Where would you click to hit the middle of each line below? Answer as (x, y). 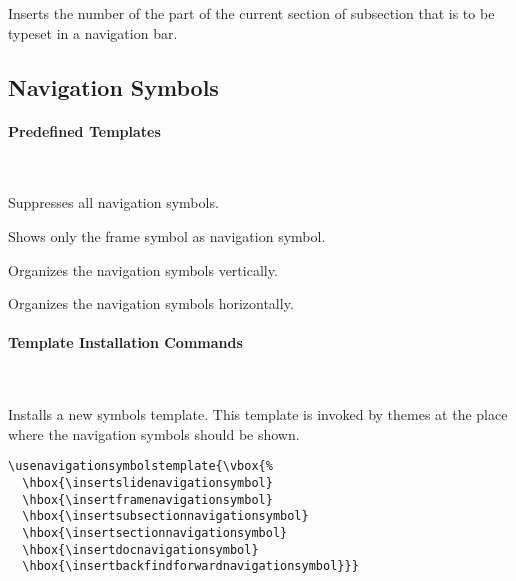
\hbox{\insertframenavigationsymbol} (147, 499)
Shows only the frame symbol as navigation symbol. (167, 235)
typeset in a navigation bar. (93, 32)
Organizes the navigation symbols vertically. (143, 269)
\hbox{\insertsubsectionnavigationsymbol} (165, 516)
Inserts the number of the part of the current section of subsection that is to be (251, 13)
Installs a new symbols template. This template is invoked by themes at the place (258, 414)
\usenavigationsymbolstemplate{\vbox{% (140, 466)
